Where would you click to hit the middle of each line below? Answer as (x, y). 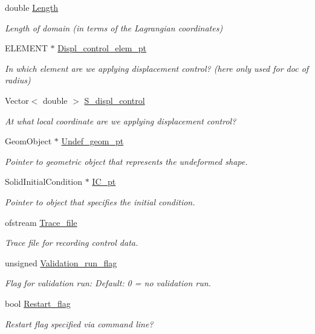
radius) (18, 80)
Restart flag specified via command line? (79, 323)
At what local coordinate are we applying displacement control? (121, 120)
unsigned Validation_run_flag (61, 262)
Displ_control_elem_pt (102, 48)
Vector (17, 100)
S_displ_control (115, 100)
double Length (32, 7)
